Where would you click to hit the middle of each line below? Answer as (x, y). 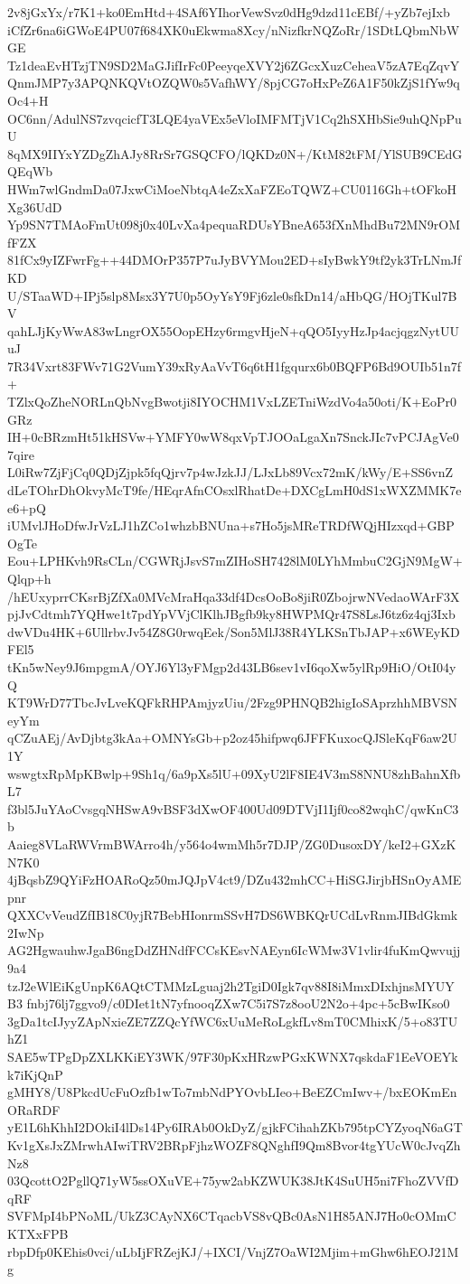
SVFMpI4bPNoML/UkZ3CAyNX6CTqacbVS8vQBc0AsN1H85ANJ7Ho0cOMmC (232, 1216)
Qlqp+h (29, 578)
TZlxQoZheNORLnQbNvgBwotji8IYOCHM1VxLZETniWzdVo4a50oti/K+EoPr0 (232, 402)
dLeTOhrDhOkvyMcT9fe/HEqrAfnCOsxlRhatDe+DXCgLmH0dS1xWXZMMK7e (235, 490)
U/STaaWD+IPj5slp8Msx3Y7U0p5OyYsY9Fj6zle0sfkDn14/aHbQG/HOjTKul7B (232, 295)
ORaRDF (34, 1109)
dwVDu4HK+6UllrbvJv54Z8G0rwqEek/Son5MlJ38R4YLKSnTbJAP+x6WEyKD (234, 631)
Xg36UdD (35, 206)
